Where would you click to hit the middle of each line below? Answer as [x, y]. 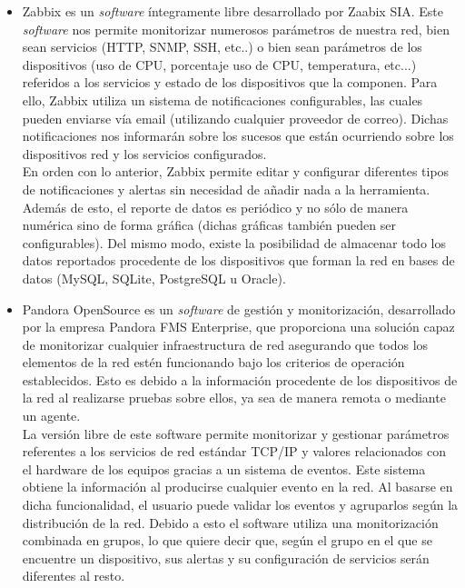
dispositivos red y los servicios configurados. [144, 153]
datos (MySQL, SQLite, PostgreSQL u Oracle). [154, 278]
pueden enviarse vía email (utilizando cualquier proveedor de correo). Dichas [235, 118]
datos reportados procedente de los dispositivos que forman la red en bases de [238, 260]
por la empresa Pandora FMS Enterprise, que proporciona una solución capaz [238, 327]
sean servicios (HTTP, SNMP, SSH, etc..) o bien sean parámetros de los [222, 47]
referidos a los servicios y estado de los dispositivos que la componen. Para [230, 82]
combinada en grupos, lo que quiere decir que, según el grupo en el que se [227, 540]
